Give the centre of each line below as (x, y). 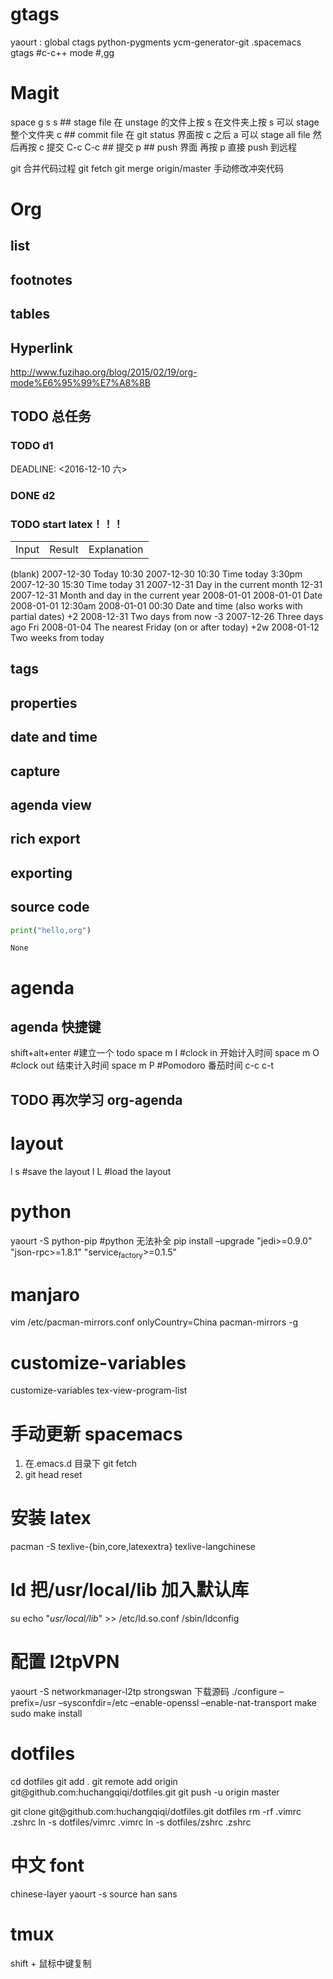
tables (30, 314)
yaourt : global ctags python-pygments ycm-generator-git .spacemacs (156, 42)
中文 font (47, 1865)
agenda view (51, 804)
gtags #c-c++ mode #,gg (62, 52)
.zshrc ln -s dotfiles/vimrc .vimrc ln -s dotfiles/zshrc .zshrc (131, 1822)
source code (50, 907)
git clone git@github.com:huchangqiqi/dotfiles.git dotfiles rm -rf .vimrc (156, 1811)
